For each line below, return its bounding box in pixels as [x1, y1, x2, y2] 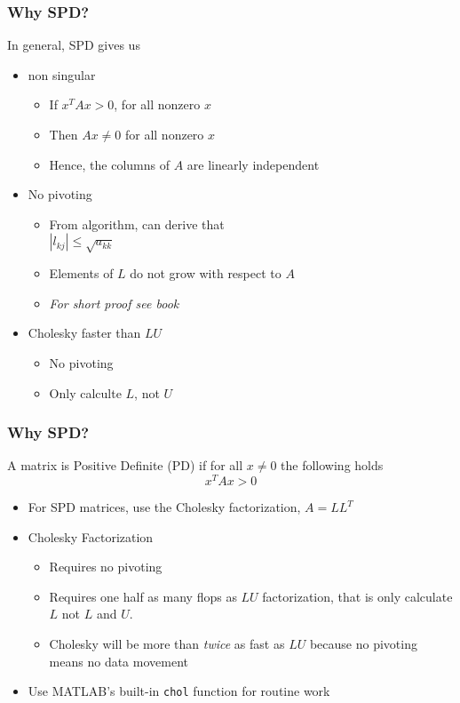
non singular [28, 65, 96, 84]
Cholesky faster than [28, 324, 141, 342]
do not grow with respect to [130, 264, 282, 283]
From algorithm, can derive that [49, 214, 225, 233]
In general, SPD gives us [7, 36, 140, 54]
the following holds [281, 456, 384, 475]
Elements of [49, 264, 114, 283]
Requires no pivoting [49, 557, 163, 576]
